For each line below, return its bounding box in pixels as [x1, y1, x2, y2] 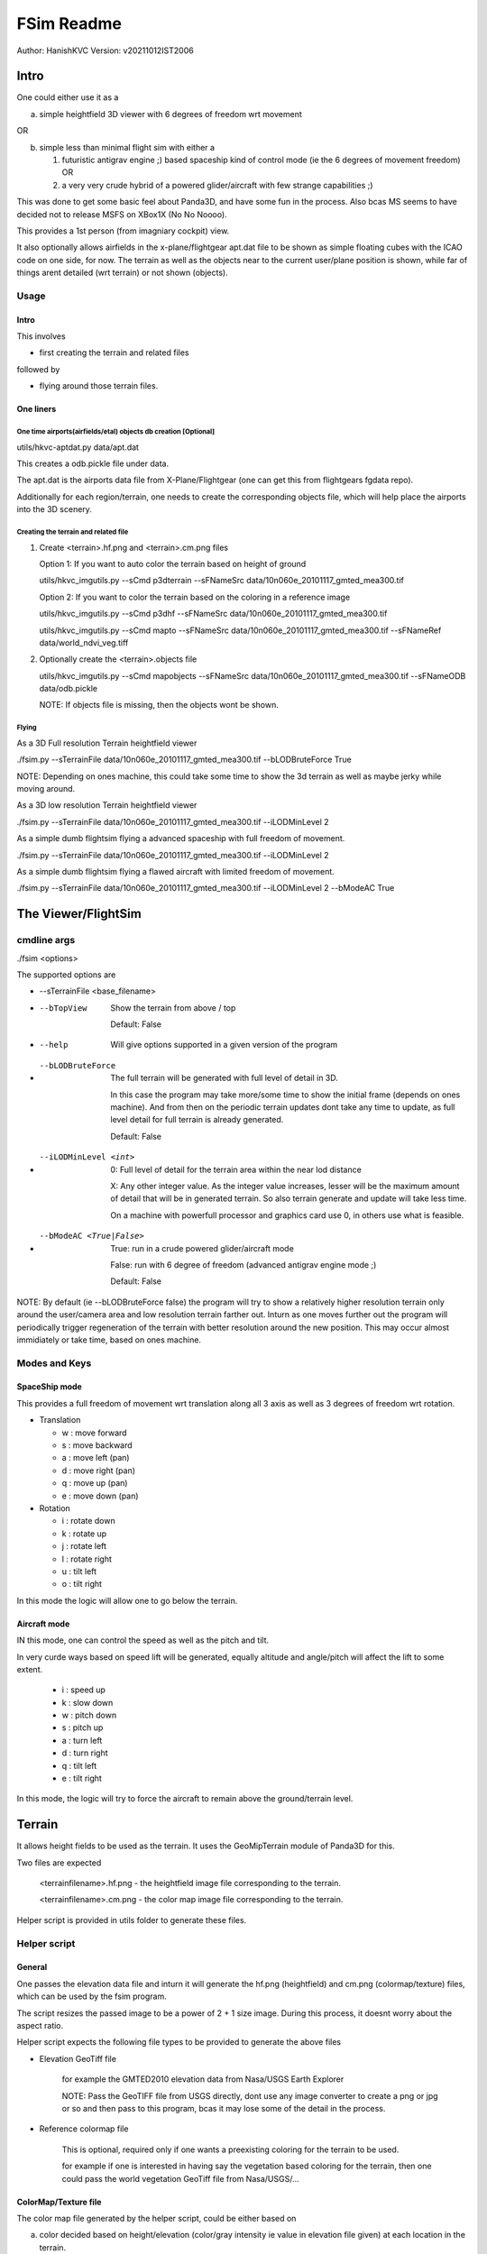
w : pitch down [61, 1709, 117, 1721]
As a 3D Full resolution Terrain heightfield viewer [16, 738, 198, 748]
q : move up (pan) [61, 1478, 128, 1489]
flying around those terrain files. [39, 380, 159, 391]
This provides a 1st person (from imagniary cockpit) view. [16, 225, 230, 236]
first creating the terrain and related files [39, 347, 189, 358]
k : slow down [61, 1697, 114, 1708]
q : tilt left [61, 1760, 97, 1771]
